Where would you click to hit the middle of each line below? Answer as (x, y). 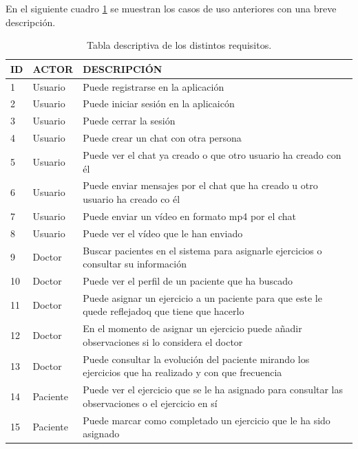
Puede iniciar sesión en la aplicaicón (159, 103)
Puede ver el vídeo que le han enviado (163, 233)
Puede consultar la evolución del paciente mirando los (196, 359)
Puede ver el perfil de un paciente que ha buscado (188, 281)
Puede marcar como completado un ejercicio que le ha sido (207, 420)
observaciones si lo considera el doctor (163, 341)
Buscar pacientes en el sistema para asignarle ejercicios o (202, 250)
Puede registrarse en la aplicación (154, 86)
